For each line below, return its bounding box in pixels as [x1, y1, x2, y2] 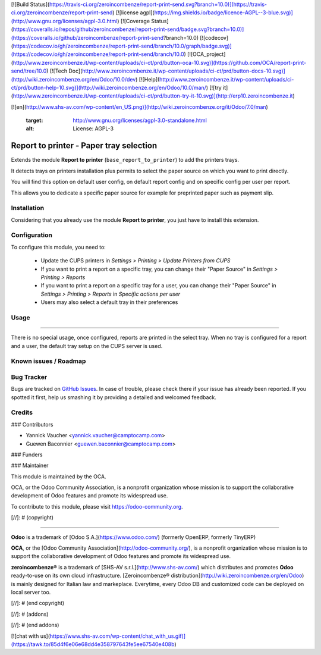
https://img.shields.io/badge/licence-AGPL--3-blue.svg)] [154, 9, 294, 16]
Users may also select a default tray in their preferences [40, 299, 178, 306]
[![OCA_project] [187, 51, 226, 58]
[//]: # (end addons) [11, 622, 59, 629]
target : [26, 117, 43, 124]
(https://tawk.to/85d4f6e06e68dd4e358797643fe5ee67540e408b [11, 640, 175, 648]
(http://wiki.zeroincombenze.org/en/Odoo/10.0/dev [11, 76, 136, 83]
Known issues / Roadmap [11, 357, 86, 365]
